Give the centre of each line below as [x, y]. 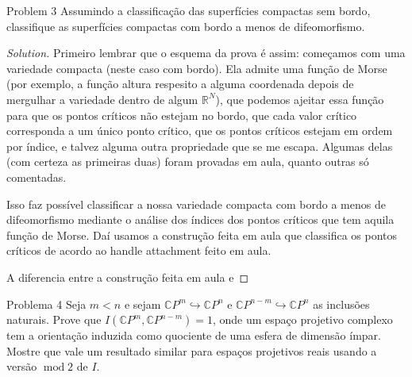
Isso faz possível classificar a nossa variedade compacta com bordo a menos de [196, 204]
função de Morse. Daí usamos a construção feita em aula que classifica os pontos [202, 235]
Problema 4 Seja [46, 304]
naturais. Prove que [54, 319]
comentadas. [37, 177]
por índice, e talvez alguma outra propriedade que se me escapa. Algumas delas [200, 146]
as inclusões [341, 304]
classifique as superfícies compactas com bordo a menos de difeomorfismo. [186, 26]
